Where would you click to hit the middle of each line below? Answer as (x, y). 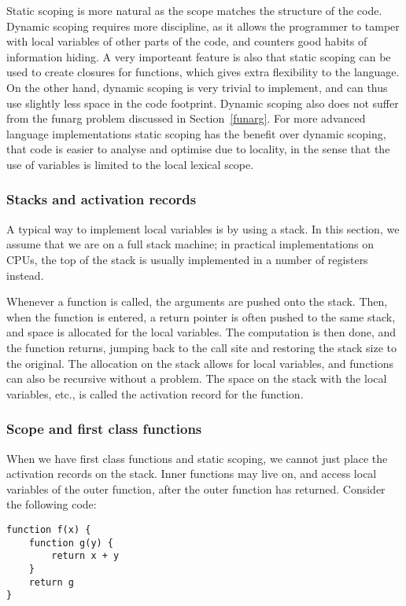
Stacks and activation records (101, 199)
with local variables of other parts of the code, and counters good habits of (187, 41)
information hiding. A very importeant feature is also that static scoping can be (199, 56)
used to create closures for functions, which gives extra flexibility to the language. (203, 72)
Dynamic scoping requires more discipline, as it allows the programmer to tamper (203, 26)
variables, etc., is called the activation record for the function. (155, 393)
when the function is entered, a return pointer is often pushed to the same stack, (201, 316)
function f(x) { (49, 529)
